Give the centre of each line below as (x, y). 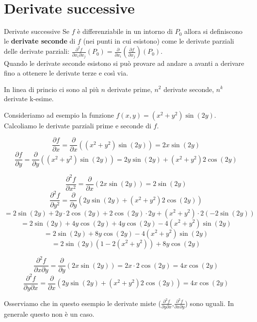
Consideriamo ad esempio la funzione (59, 115)
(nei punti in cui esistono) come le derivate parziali (159, 40)
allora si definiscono (214, 31)
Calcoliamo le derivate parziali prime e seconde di (78, 125)
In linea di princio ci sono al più (51, 89)
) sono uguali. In (209, 303)
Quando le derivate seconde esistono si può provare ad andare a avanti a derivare (124, 63)
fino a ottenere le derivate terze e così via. (66, 72)
